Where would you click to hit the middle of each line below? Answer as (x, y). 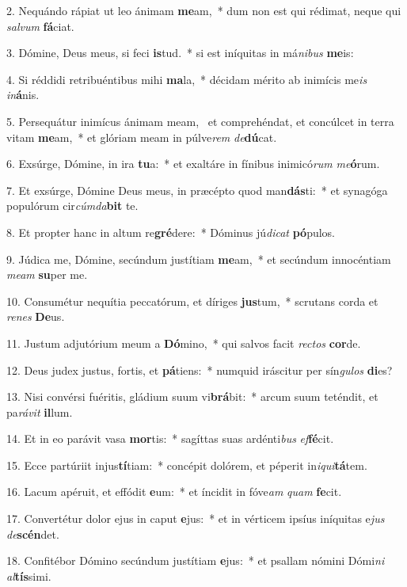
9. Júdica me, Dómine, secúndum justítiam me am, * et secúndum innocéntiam (199, 259)
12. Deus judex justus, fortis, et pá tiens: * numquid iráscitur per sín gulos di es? (200, 370)
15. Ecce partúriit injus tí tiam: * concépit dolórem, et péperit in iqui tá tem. (187, 465)
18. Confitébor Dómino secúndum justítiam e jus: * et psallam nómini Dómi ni (196, 560)
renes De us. (36, 316)
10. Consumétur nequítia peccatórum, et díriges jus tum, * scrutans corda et (192, 301)
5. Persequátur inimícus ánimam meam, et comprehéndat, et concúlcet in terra (200, 121)
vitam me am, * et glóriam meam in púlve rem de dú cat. (142, 137)
